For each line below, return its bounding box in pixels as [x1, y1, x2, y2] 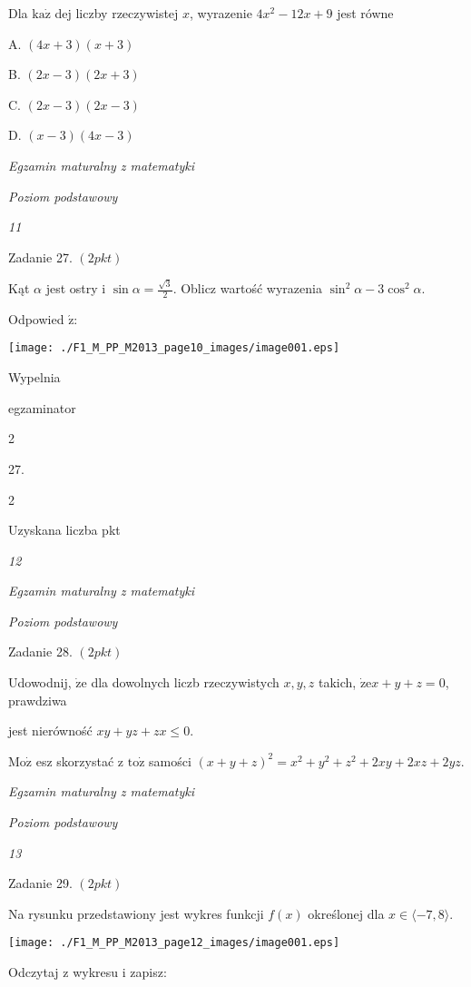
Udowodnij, [8, 673, 72, 692]
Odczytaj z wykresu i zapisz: [8, 962, 167, 982]
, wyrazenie [190, 4, 252, 22]
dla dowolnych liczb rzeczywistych [91, 673, 280, 692]
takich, [318, 673, 357, 692]
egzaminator [8, 398, 76, 417]
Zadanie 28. [8, 642, 73, 661]
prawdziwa [8, 690, 67, 709]
